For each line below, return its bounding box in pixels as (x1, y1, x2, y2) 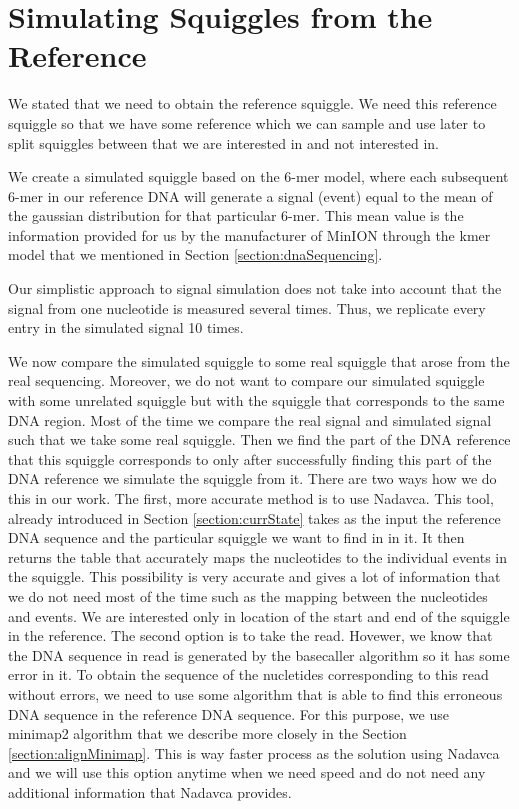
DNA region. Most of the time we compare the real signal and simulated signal (8, 409, 492, 430)
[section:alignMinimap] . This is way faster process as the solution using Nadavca (8, 742, 500, 763)
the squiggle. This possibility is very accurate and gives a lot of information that (8, 566, 501, 587)
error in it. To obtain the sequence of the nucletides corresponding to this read (8, 664, 489, 685)
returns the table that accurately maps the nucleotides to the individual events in (8, 546, 507, 567)
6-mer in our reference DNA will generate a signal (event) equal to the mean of (8, 185, 493, 206)
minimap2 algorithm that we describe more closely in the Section (8, 723, 407, 744)
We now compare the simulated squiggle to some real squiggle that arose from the (8, 350, 510, 371)
